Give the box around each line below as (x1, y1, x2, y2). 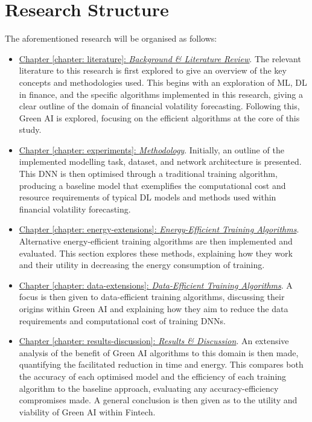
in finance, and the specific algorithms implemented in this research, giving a (19, 88, 303, 100)
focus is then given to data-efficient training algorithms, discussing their (19, 290, 285, 303)
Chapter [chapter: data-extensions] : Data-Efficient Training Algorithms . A (19, 278, 293, 291)
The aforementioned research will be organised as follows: (5, 32, 217, 45)
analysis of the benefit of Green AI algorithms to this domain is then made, (19, 346, 299, 359)
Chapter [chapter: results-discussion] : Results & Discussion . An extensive (19, 334, 289, 347)
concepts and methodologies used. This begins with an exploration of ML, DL (19, 75, 307, 88)
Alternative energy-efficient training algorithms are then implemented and (19, 235, 293, 248)
